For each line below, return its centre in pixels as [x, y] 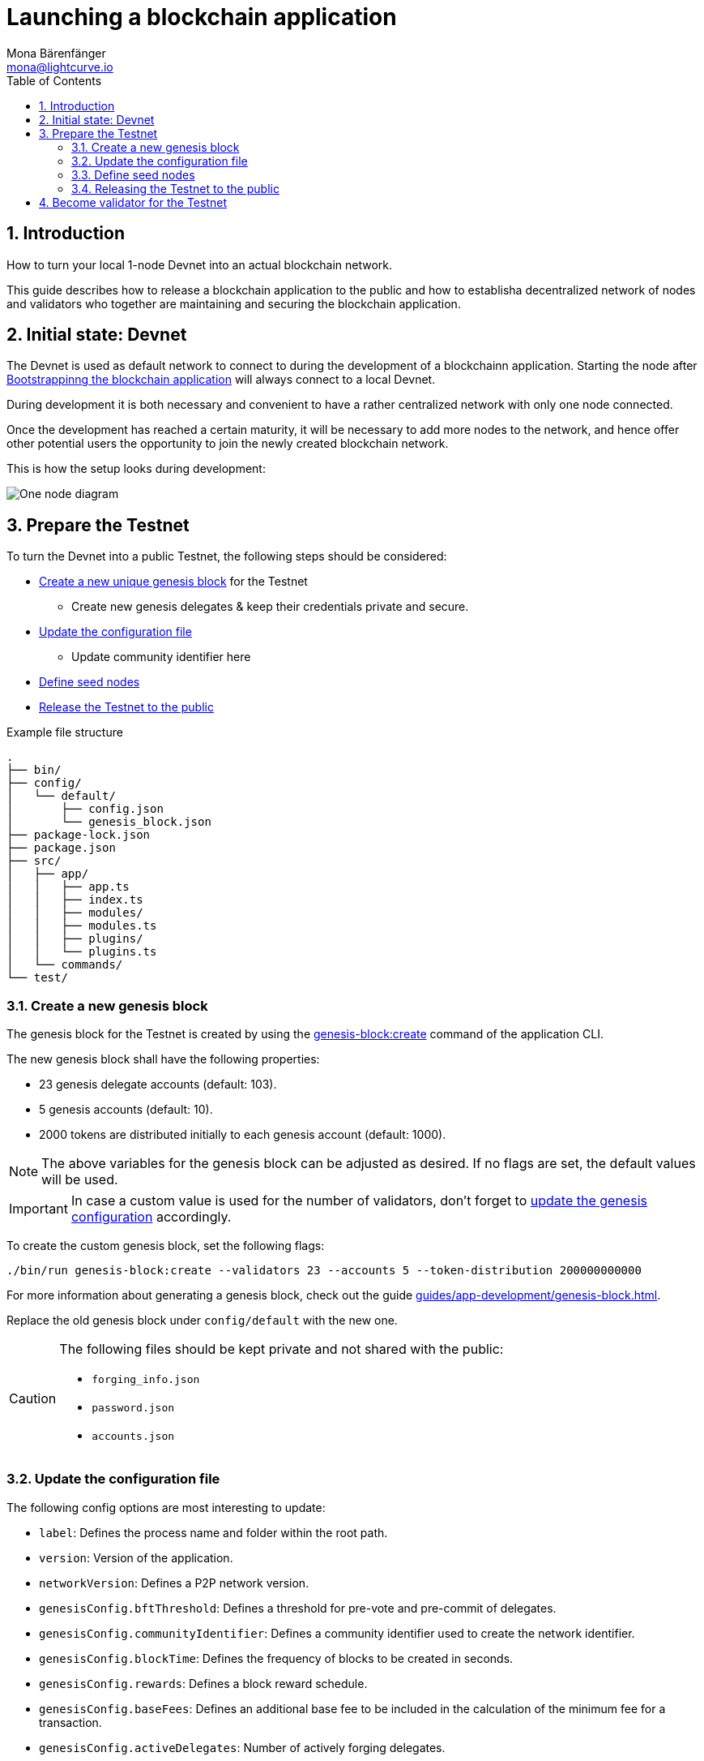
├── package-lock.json [79, 835]
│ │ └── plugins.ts [82, 952]
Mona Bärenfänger [56, 53]
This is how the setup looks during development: [136, 469]
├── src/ [34, 861]
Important [38, 1209]
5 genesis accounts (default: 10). [126, 1110]
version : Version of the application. [136, 1557]
